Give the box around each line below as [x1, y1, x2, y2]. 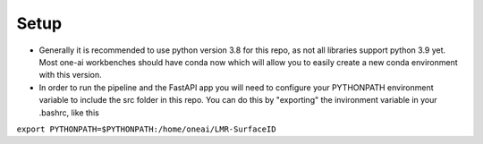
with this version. [38, 70, 102, 80]
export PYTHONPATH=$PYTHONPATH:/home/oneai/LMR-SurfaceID [16, 123, 276, 134]
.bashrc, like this [38, 107, 100, 118]
